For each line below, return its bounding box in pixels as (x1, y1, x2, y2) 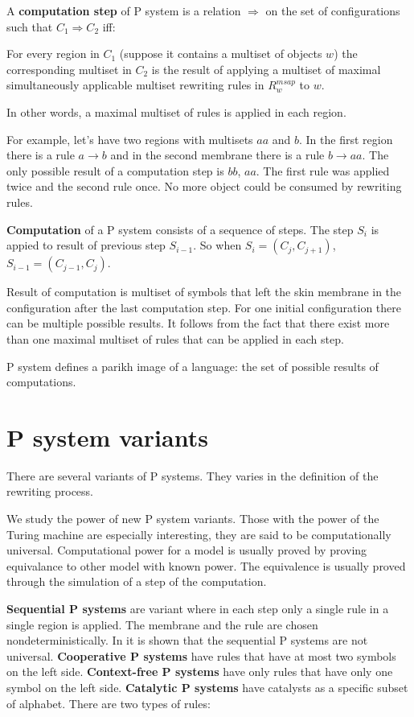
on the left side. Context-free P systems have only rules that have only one (6, 663, 393, 680)
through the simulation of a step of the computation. (6, 573, 267, 590)
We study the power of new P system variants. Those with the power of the (6, 510, 379, 526)
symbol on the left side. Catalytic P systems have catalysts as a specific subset (6, 678, 408, 695)
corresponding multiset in (6, 60, 132, 77)
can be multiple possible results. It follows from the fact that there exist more (6, 315, 390, 332)
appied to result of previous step (6, 237, 166, 253)
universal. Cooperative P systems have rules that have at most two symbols (6, 647, 396, 664)
